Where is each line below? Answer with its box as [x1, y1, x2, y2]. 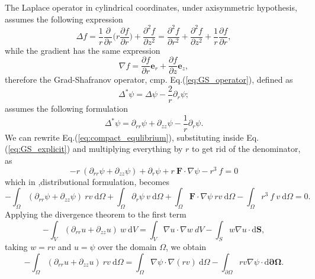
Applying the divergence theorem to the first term [5, 207, 187, 220]
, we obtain [166, 241, 207, 253]
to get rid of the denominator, [192, 142, 301, 155]
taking [5, 241, 28, 253]
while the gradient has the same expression [5, 44, 160, 56]
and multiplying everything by [72, 142, 183, 155]
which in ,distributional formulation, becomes [5, 175, 169, 187]
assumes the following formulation [5, 102, 128, 115]
